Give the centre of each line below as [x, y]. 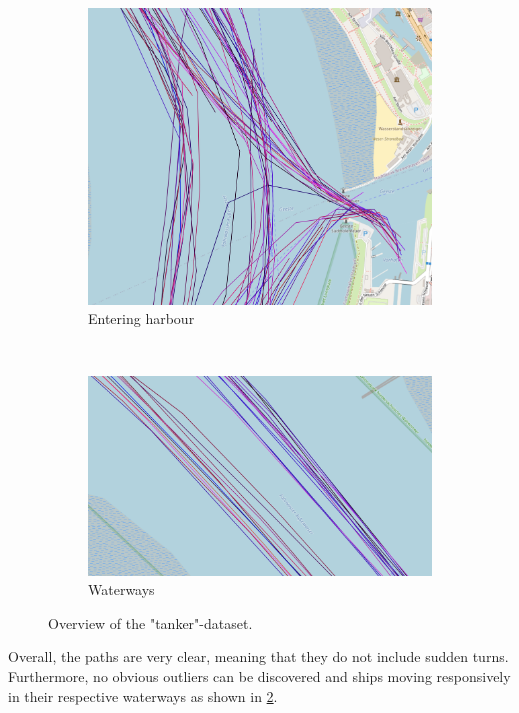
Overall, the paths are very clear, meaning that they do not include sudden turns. [258, 656]
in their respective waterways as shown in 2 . [143, 695]
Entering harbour [141, 318]
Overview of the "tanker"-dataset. [150, 622]
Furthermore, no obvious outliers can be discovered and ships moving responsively [259, 675]
